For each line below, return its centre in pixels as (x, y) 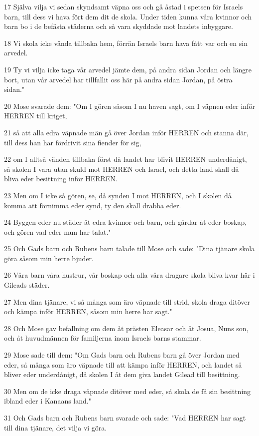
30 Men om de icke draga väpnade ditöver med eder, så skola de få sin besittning (128, 391)
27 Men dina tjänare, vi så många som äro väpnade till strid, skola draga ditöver (127, 301)
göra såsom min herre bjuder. (49, 258)
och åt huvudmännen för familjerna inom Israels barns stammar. (103, 338)
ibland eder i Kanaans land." (48, 401)
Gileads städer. (27, 285)
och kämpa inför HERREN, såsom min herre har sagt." (88, 311)
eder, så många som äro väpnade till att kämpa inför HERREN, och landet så (123, 364)
